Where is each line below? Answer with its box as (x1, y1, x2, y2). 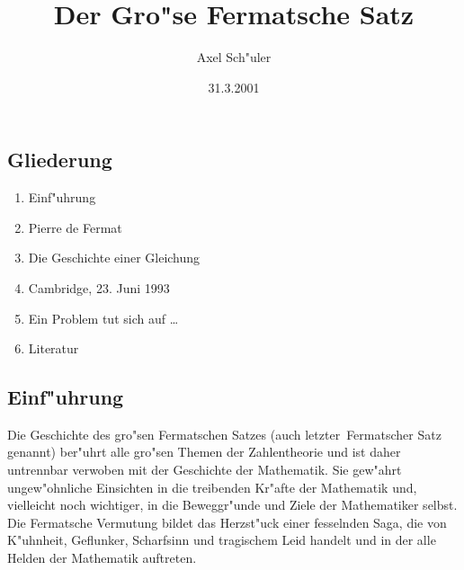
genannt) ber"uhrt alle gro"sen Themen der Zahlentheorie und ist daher (7, 442, 401, 461)
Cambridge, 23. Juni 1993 (28, 278, 170, 297)
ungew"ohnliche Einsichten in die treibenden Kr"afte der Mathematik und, (7, 477, 417, 496)
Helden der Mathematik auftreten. (7, 548, 197, 567)
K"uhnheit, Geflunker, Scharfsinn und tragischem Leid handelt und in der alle (7, 530, 436, 549)
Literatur (28, 339, 79, 358)
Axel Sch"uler (196, 48, 272, 67)
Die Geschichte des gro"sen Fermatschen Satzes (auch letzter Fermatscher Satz (7, 424, 442, 443)
